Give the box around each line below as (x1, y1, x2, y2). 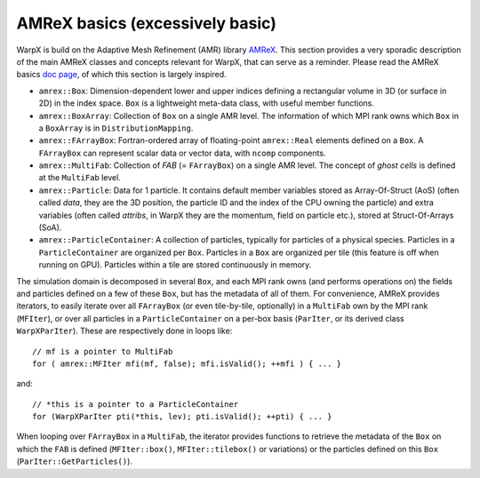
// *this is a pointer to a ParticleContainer (32, 399, 239, 409)
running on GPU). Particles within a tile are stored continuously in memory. (38, 259, 312, 270)
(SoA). (38, 222, 62, 233)
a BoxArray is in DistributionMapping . (38, 123, 194, 133)
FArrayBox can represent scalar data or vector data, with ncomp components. (38, 147, 326, 158)
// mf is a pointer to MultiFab (32, 347, 173, 356)
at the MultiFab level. (38, 172, 122, 183)
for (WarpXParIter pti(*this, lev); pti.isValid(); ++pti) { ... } (32, 411, 332, 422)
